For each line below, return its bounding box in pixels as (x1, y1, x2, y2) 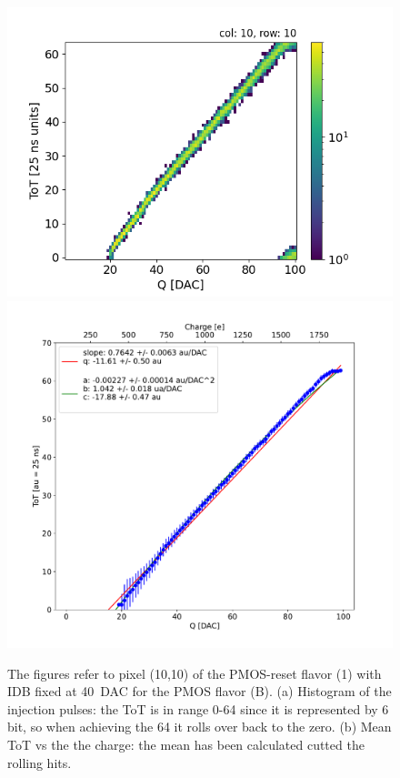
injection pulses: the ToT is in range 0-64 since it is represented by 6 (7, 699, 389, 718)
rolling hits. (7, 753, 72, 772)
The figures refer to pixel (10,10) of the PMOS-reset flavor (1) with (7, 663, 382, 682)
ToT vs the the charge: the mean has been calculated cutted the (7, 734, 365, 753)
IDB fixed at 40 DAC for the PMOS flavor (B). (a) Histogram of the (7, 682, 392, 701)
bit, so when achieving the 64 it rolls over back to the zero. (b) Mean (7, 717, 392, 736)
